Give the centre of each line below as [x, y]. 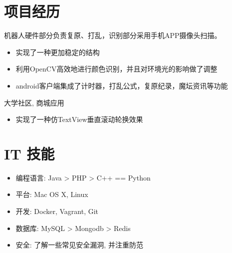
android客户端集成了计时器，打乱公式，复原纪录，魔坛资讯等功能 [122, 85]
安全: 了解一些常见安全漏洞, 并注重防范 [79, 245]
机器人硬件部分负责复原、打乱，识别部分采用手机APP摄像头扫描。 [113, 35]
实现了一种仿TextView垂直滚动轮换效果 [79, 119]
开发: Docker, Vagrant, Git [57, 211]
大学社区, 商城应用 [34, 102]
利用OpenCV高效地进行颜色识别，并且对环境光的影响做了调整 [116, 69]
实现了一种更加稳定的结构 [58, 52]
